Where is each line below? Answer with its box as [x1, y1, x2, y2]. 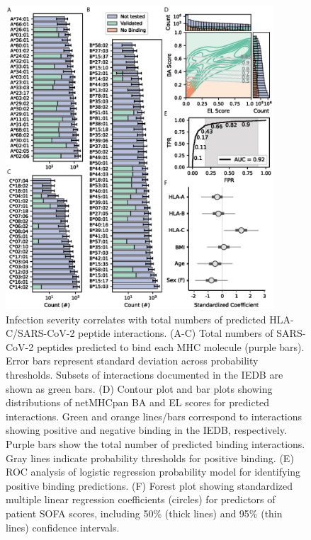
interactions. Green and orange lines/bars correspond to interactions [6, 408, 302, 423]
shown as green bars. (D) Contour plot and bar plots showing [6, 381, 273, 396]
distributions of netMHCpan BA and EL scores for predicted [6, 395, 270, 410]
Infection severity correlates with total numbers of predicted [6, 311, 266, 326]
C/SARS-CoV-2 [6, 326, 75, 340]
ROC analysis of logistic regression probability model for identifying [6, 464, 301, 479]
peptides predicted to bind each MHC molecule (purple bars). [36, 339, 305, 354]
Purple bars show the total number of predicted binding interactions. [6, 436, 305, 451]
